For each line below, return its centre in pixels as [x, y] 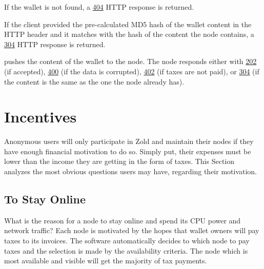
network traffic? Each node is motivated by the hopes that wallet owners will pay [132, 230]
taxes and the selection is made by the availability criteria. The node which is [126, 250]
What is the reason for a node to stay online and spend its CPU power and [123, 220]
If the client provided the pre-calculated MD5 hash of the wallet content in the [128, 24]
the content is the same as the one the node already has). [94, 81]
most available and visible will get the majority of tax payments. [106, 261]
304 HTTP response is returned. [55, 44]
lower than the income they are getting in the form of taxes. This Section [119, 161]
